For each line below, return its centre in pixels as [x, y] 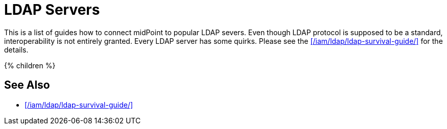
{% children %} [30, 65]
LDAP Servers [52, 10]
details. [16, 49]
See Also [27, 85]
